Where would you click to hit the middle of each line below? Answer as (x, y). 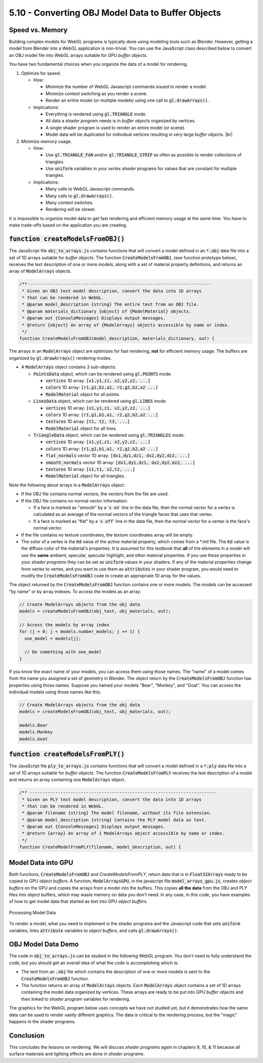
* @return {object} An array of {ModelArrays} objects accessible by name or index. (126, 325)
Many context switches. (69, 203)
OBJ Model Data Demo (44, 944)
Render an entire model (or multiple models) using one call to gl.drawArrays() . (127, 100)
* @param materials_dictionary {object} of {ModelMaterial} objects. (107, 311)
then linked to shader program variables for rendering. (76, 999)
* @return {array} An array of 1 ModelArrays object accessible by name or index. (123, 833)
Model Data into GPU (41, 863)
